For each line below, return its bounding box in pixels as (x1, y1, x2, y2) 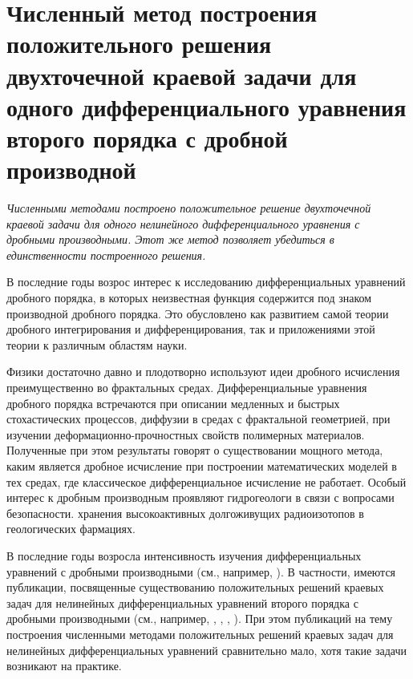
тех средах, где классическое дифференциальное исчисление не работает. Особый (6, 473, 407, 490)
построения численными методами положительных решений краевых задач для (6, 625, 394, 642)
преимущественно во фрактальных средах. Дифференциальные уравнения (6, 379, 367, 395)
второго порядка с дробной (6, 121, 288, 154)
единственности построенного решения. (6, 246, 206, 263)
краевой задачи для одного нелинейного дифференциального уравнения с (6, 215, 360, 232)
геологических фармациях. (6, 520, 136, 537)
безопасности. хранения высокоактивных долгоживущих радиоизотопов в (6, 504, 364, 521)
